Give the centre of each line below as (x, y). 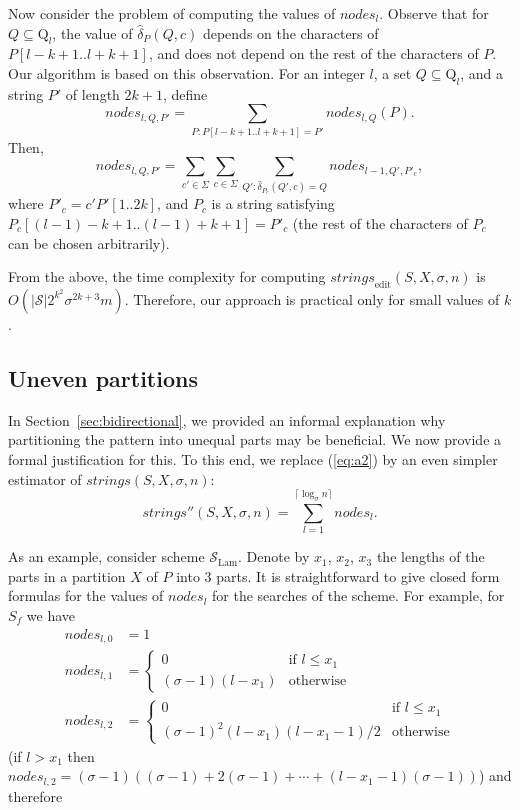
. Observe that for (434, 13)
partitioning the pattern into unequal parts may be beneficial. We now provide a (255, 439)
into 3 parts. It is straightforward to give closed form (338, 575)
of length (92, 93)
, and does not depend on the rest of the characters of (313, 53)
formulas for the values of (86, 595)
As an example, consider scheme (106, 556)
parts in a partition (67, 575)
